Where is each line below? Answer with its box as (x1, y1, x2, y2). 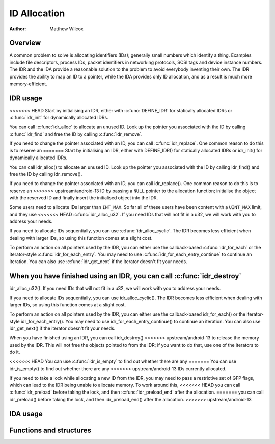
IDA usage (9, 409, 43, 418)
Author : (9, 25, 26, 32)
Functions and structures (9, 426, 92, 434)
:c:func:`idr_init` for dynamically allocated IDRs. (9, 115, 109, 121)
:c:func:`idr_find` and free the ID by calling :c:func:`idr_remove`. (9, 131, 143, 137)
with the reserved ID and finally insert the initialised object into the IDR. (9, 195, 158, 201)
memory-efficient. (9, 81, 48, 87)
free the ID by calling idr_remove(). (9, 171, 82, 177)
